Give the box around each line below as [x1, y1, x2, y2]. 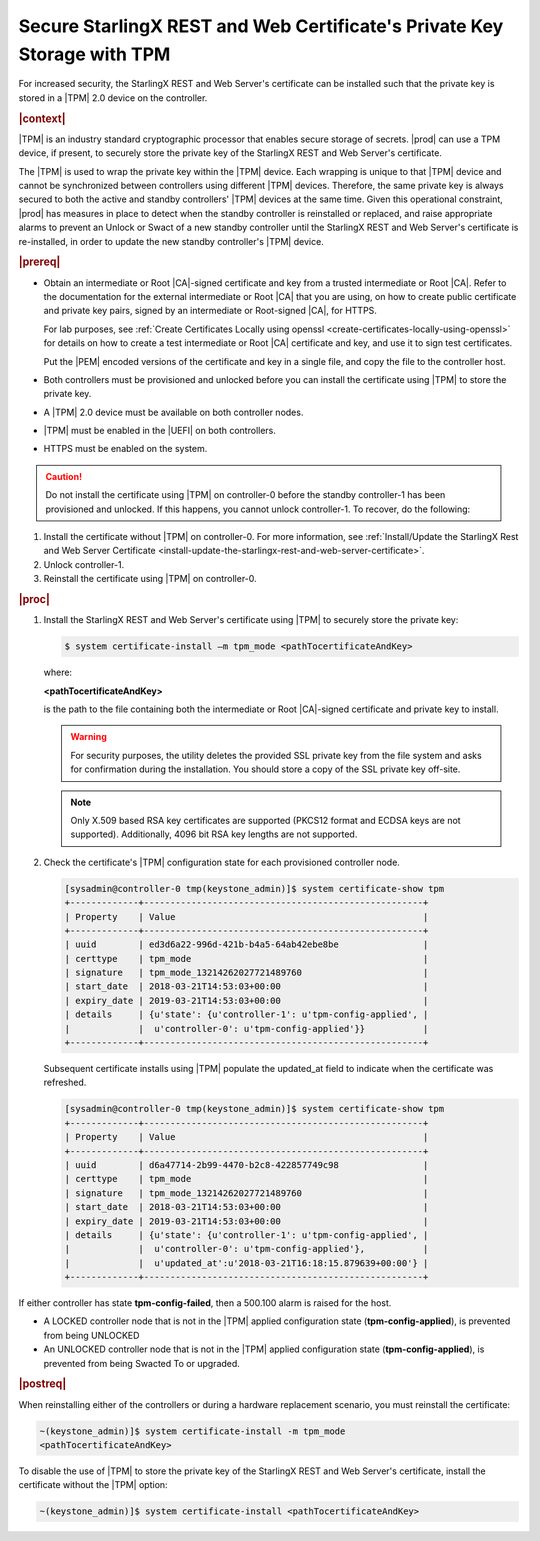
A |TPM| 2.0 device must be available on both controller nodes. [43, 406, 304, 418]
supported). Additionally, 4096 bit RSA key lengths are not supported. [70, 828, 358, 840]
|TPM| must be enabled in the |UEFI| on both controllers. [43, 425, 277, 437]
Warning [70, 731, 107, 743]
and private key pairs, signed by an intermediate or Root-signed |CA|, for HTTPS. [43, 305, 377, 317]
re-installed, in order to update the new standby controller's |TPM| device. [18, 235, 324, 247]
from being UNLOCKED [43, 1329, 140, 1341]
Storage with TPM [18, 43, 171, 65]
